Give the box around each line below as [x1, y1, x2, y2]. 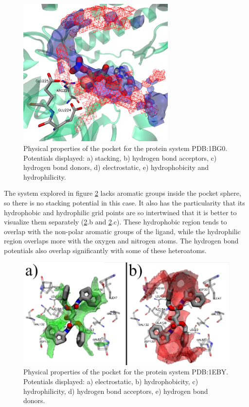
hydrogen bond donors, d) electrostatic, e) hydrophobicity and [23, 162, 209, 172]
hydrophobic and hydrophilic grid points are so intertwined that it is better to [4, 207, 237, 217]
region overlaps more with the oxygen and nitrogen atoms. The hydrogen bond [4, 236, 239, 246]
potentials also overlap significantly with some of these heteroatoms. [4, 245, 207, 255]
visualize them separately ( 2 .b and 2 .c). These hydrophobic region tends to [4, 217, 227, 227]
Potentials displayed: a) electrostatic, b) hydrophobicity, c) [23, 376, 198, 387]
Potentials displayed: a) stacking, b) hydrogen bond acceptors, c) [23, 152, 217, 163]
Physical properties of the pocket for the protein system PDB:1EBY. [23, 367, 229, 377]
